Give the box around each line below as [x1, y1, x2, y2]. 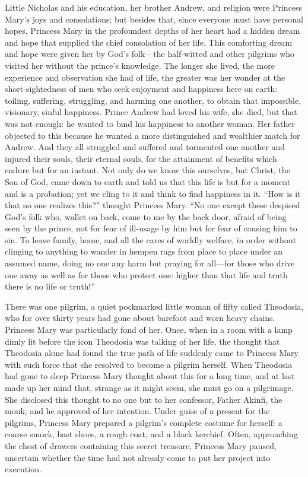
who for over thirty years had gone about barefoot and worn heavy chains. [5, 311, 275, 324]
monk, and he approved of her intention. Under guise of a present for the [5, 405, 270, 417]
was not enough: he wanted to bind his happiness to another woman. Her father [5, 117, 295, 129]
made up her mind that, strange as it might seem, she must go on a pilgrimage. [5, 381, 294, 393]
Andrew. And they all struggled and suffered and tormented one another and [5, 141, 285, 153]
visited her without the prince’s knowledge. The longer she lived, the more [5, 59, 275, 71]
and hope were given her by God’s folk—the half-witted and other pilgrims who [5, 47, 295, 60]
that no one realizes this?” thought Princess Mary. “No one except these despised [5, 199, 300, 211]
